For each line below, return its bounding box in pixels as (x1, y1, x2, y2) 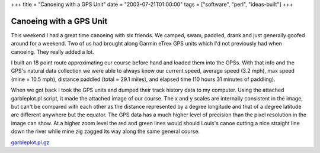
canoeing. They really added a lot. (11, 48, 94, 56)
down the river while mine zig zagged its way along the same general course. (11, 128, 200, 135)
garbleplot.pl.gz (11, 139, 50, 146)
